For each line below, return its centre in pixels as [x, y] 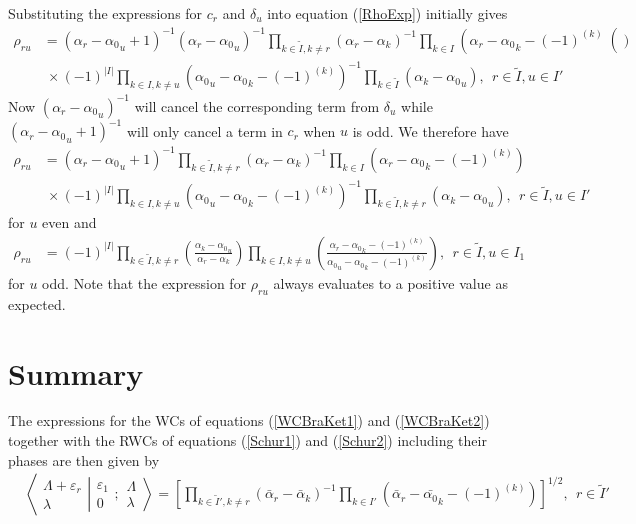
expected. [37, 303]
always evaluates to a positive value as [390, 282]
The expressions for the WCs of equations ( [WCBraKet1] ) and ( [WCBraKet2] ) [249, 420]
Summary [76, 372]
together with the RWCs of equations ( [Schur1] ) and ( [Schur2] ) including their [247, 440]
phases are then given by [84, 459]
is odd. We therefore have [430, 130]
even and [69, 222]
